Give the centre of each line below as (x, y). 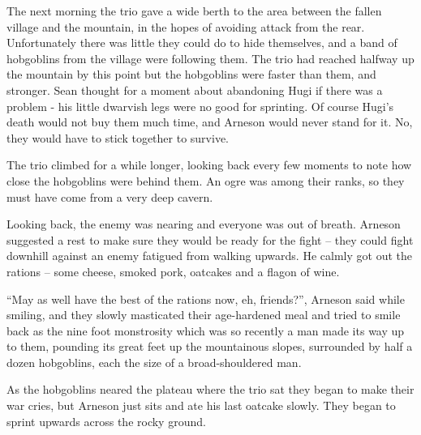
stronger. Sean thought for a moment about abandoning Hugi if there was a (195, 90)
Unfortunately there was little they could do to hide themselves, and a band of (202, 43)
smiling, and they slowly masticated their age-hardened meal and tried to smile (204, 315)
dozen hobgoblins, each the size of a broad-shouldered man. (154, 362)
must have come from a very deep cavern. (110, 196)
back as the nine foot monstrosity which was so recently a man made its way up (206, 330)
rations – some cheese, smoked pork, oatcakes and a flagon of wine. (173, 271)
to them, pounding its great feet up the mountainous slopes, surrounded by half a (210, 346)
